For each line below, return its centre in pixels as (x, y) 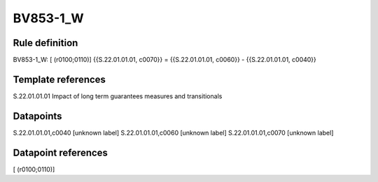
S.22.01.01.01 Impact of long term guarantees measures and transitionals (118, 96)
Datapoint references (61, 152)
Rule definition (45, 43)
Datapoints (37, 116)
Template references (59, 79)
